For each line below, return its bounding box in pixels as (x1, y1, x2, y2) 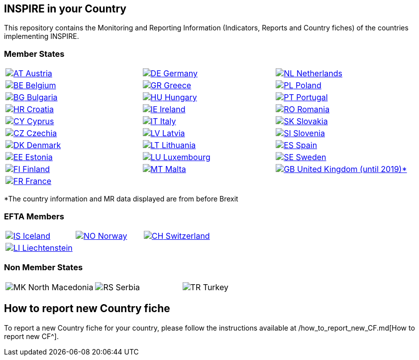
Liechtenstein (22, 242, 73, 253)
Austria (25, 68, 52, 79)
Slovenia (293, 128, 325, 139)
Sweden (296, 152, 326, 163)
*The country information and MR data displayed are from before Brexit (4, 194, 238, 203)
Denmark (26, 140, 61, 151)
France (25, 176, 52, 186)
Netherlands (296, 68, 342, 79)
